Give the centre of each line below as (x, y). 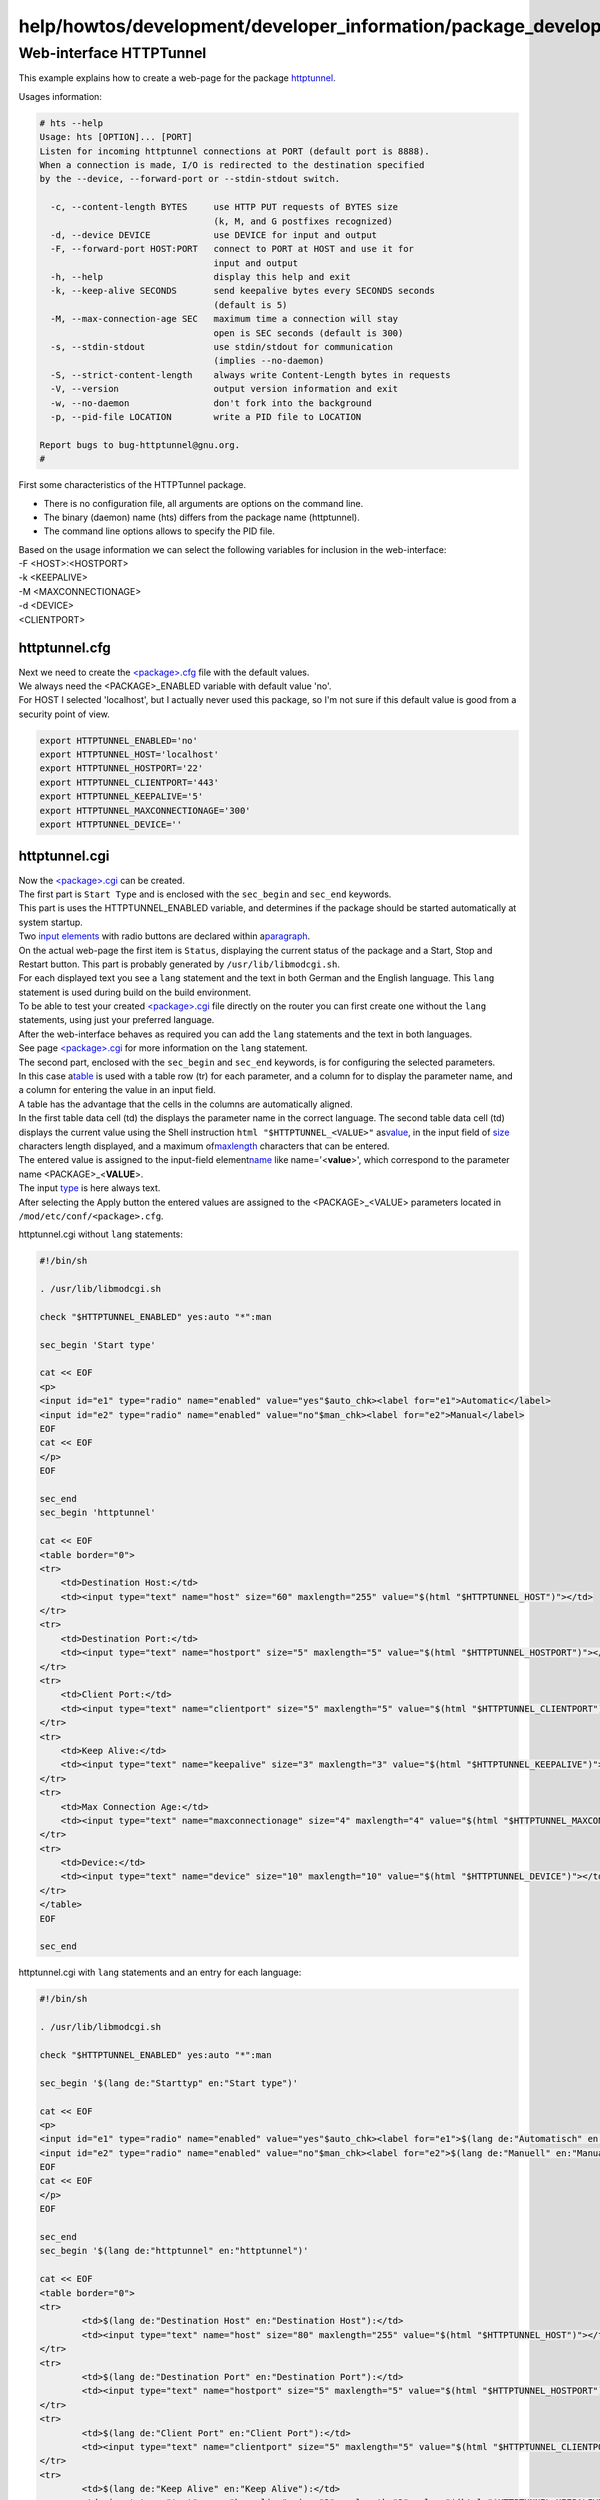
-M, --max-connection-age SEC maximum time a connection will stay (224, 319)
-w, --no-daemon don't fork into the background (211, 403)
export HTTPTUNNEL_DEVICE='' (111, 824)
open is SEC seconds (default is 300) (308, 333)
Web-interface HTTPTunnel (112, 53)
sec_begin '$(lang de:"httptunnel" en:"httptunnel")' (174, 2251)
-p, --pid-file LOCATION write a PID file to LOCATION (206, 416)
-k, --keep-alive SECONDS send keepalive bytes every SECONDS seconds (242, 291)
